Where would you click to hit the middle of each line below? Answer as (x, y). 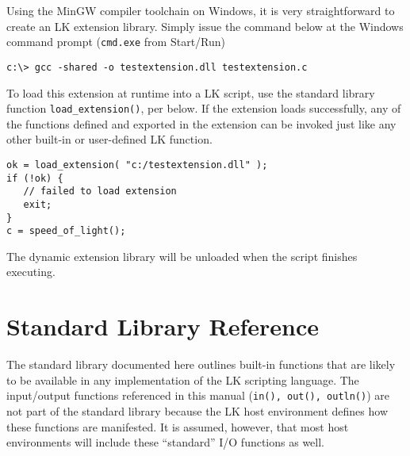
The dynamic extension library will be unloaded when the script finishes (182, 256)
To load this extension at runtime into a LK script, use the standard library (191, 92)
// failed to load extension (100, 192)
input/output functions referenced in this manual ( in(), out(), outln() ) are (198, 395)
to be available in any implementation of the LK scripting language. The (183, 379)
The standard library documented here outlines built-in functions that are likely (201, 364)
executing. (31, 272)
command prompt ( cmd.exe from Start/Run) (116, 42)
